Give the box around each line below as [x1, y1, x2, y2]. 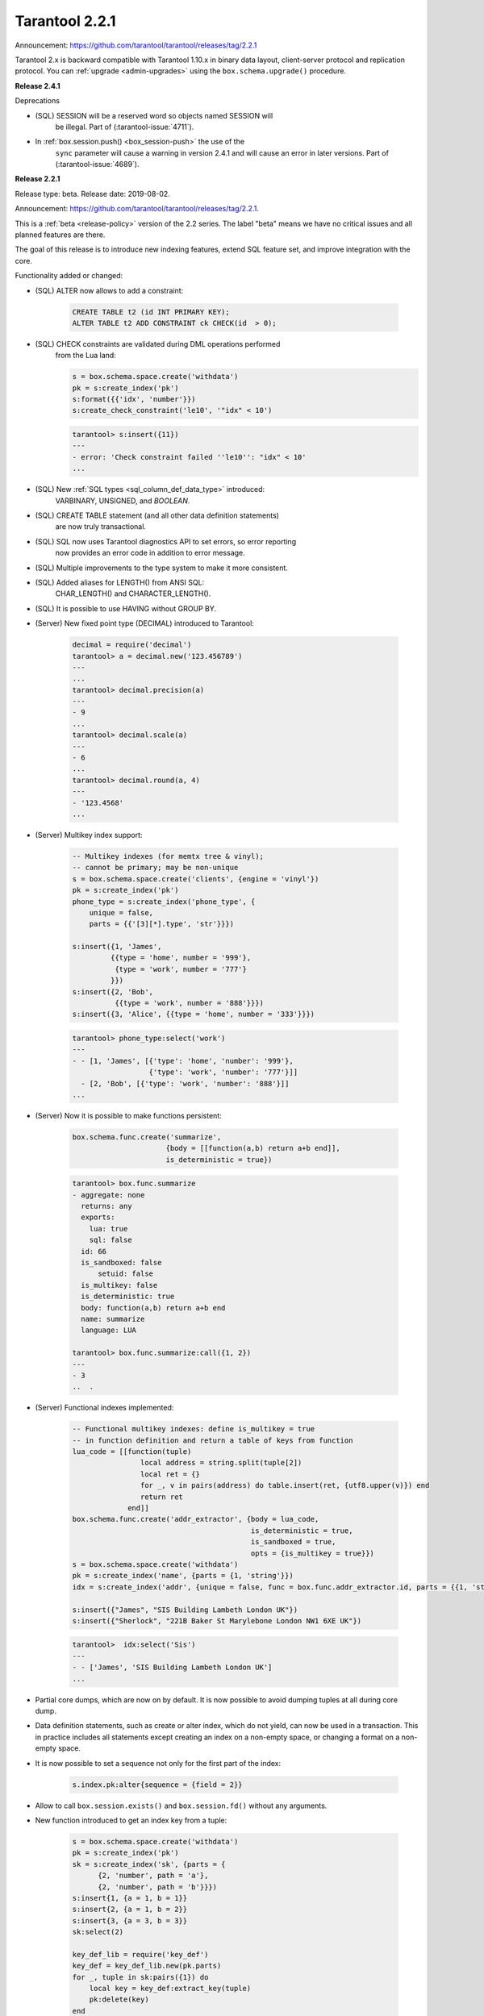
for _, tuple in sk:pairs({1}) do [72, 1972, 209, 1981]
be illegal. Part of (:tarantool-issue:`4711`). [55, 122, 194, 131]
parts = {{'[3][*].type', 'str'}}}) [89, 919, 234, 929]
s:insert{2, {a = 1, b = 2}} [72, 1905, 188, 1914]
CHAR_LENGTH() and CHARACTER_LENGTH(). [55, 589, 211, 598]
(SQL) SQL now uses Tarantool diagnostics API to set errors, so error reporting [35, 536, 297, 546]
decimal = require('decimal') [72, 640, 192, 649]
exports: [81, 1213, 115, 1222]
